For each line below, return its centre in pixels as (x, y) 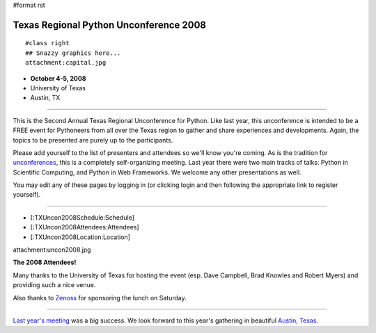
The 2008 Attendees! (45, 262)
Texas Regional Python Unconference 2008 (110, 25)
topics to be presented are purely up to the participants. (93, 140)
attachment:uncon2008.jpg (52, 250)
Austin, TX (45, 98)
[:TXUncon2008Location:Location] (80, 237)
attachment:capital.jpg (66, 63)
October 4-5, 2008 (58, 78)
